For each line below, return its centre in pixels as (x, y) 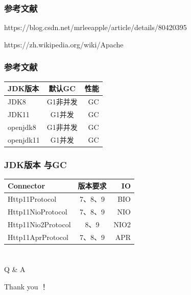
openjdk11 (24, 139)
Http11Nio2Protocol (39, 224)
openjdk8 (22, 127)
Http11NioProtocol (38, 211)
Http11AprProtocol (38, 237)
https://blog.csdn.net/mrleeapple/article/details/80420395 (96, 27)
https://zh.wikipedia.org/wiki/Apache (64, 44)
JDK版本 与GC (35, 164)
